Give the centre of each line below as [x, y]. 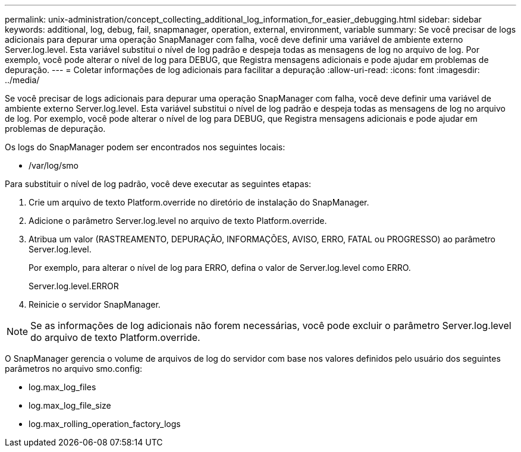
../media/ [22, 80]
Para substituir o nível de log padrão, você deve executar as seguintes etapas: [158, 184]
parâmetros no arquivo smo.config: [74, 369]
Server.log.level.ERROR [74, 286]
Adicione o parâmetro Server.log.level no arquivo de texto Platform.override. [178, 221]
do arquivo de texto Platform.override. [115, 337]
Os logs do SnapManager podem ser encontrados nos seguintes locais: [145, 147]
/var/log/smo [54, 165]
